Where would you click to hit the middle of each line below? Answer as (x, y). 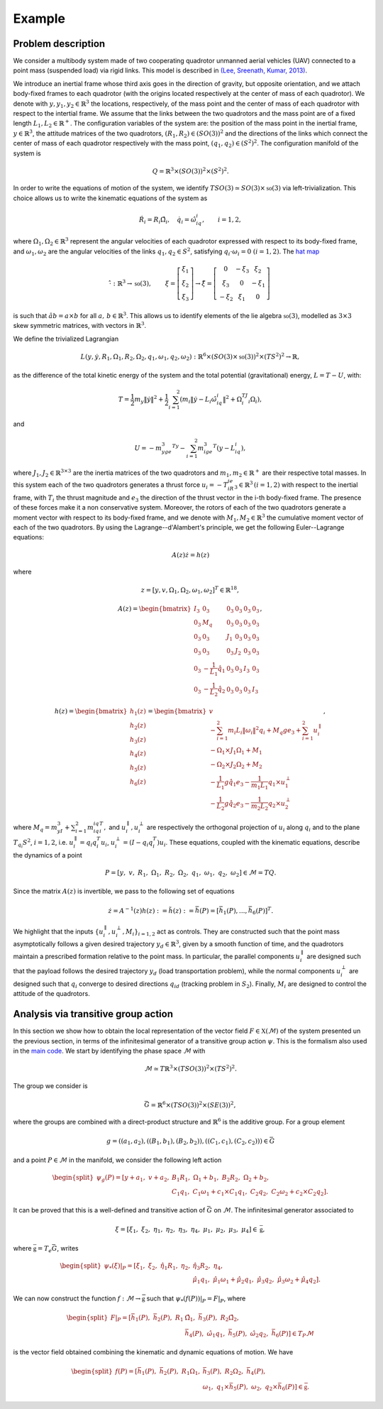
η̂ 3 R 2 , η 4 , (208, 1266)
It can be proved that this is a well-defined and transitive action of (109, 1210)
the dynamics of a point (48, 855)
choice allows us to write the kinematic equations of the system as (110, 198)
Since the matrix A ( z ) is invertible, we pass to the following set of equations (124, 892)
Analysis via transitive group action (93, 1014)
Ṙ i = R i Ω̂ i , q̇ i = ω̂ (167, 220)
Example (39, 18)
